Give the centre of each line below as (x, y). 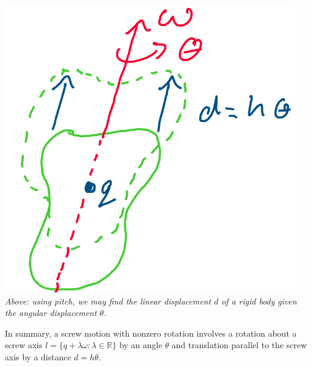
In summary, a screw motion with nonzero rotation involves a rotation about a (151, 333)
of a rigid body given (259, 301)
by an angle (141, 345)
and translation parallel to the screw (239, 345)
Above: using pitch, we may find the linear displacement (108, 301)
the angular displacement (51, 313)
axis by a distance (38, 356)
